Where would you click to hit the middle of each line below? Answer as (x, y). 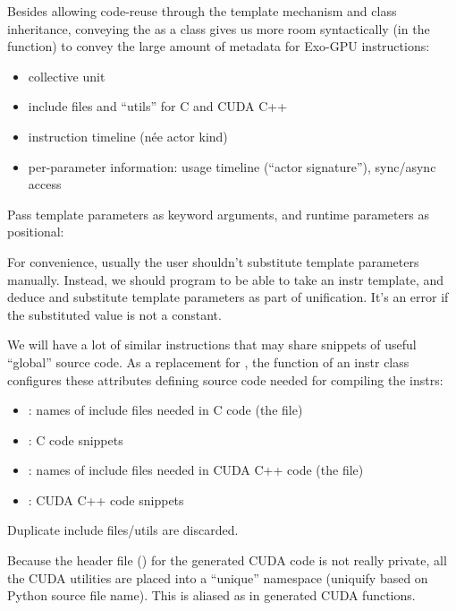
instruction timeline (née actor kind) (128, 136)
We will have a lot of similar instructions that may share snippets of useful (212, 344)
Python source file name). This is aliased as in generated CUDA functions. (211, 595)
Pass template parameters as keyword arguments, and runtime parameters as (218, 214)
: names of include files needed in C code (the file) (165, 410)
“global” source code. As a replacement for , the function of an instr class (208, 361)
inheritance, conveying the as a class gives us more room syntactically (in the (219, 28)
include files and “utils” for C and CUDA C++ (158, 106)
